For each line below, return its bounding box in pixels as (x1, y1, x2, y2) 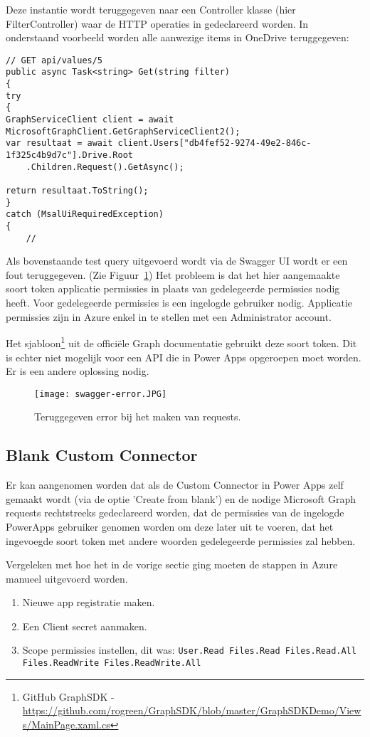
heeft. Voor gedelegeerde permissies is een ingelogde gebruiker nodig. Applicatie (6, 295, 352, 310)
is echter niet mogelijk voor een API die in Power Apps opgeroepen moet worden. (6, 349, 361, 364)
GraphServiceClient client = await (6, 115, 174, 125)
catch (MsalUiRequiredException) (6, 209, 164, 220)
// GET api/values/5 (6, 55, 103, 65)
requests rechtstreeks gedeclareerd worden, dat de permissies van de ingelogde (6, 505, 344, 520)
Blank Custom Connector (6, 444, 198, 466)
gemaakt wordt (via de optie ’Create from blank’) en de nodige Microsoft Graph (6, 491, 356, 506)
